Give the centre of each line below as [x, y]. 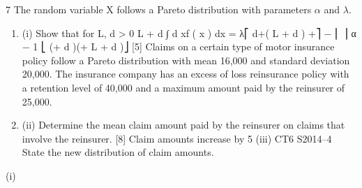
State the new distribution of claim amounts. [118, 152]
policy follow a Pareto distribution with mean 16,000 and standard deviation [186, 60]
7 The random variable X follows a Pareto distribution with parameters [159, 9]
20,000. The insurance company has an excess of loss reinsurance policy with [186, 74]
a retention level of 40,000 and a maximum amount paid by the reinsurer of [183, 87]
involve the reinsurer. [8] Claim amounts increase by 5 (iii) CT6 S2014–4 [177, 138]
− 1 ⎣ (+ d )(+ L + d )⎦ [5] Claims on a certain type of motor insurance [178, 46]
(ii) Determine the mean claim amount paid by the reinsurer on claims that [183, 125]
